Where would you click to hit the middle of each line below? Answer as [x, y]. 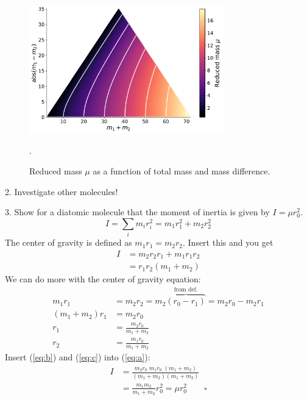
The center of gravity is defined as [69, 242]
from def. [186, 290]
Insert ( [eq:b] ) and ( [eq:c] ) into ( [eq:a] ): [78, 357]
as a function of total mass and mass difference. [182, 171]
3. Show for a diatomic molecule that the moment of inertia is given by [137, 212]
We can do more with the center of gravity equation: [103, 279]
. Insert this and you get [228, 242]
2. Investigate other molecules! [62, 191]
